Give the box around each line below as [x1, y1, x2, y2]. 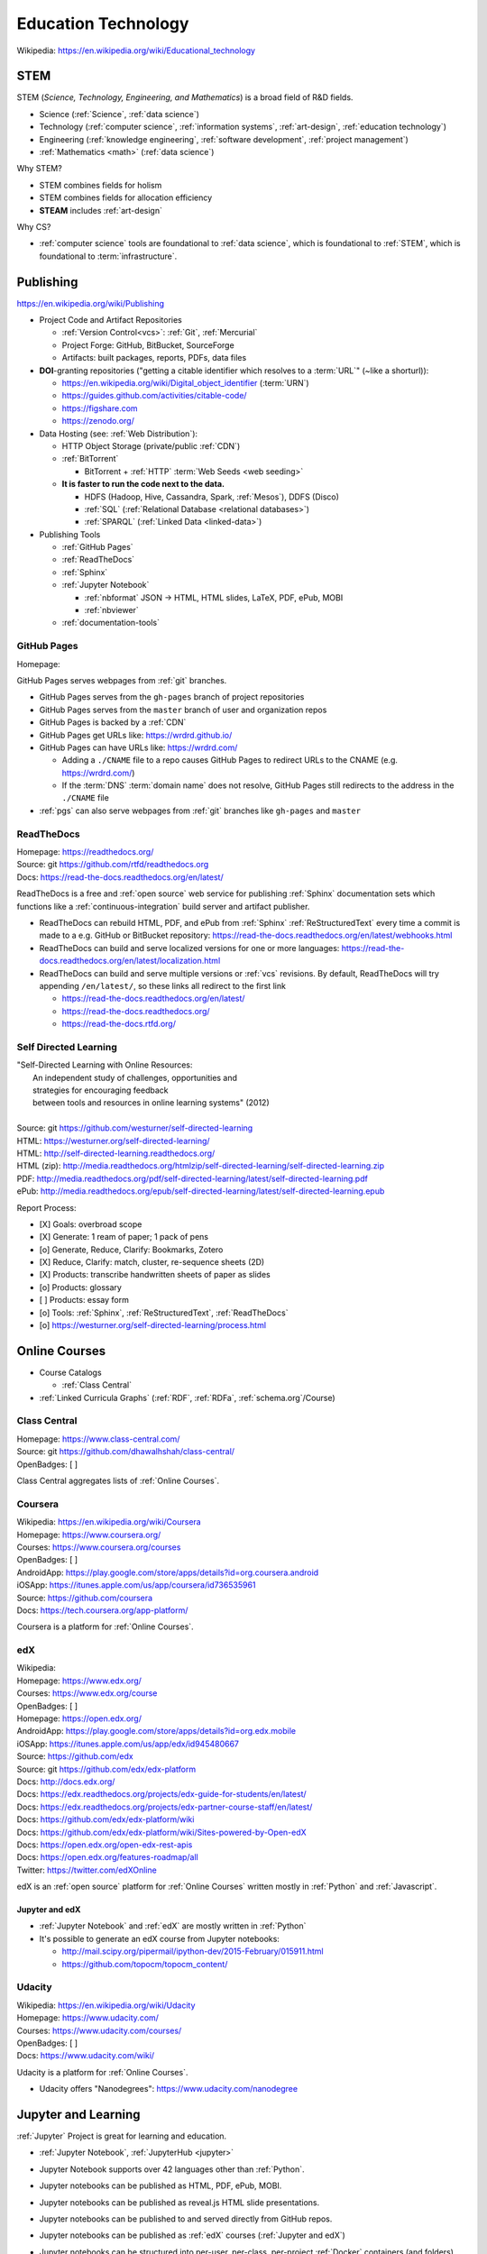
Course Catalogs [39, 1367, 103, 1378]
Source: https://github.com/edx [16, 1751, 134, 1762]
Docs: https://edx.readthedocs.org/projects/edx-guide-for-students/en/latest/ [16, 1789, 307, 1800]
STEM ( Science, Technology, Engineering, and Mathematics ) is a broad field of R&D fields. [16, 92, 354, 103]
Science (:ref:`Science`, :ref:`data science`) [39, 108, 200, 119]
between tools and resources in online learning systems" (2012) [32, 1097, 270, 1108]
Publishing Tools [39, 528, 101, 540]
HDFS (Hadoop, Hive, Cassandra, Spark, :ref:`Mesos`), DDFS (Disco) [84, 491, 340, 502]
